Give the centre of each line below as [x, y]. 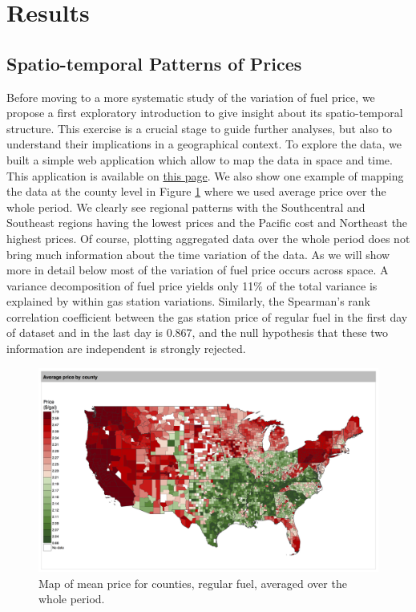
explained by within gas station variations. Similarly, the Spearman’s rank [188, 301]
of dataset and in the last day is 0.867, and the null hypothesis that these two [198, 332]
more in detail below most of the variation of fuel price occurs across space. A [198, 270]
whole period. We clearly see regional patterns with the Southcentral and [186, 207]
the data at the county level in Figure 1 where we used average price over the [196, 191]
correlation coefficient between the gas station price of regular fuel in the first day [207, 316]
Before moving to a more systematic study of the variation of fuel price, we [191, 97]
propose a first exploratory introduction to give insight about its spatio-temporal [205, 113]
